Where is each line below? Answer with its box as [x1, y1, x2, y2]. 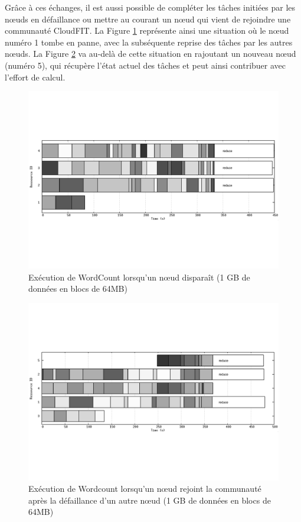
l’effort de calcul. [5, 70, 66, 83]
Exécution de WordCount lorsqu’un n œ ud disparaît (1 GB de [28, 270, 250, 283]
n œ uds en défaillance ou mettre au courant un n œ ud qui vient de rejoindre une [5, 12, 291, 25]
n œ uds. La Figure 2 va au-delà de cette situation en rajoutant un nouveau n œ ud [5, 47, 296, 60]
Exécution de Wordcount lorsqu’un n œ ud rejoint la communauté [28, 482, 261, 495]
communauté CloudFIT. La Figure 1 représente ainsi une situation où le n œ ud [5, 24, 289, 37]
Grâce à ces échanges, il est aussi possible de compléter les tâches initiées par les [5, 1, 296, 13]
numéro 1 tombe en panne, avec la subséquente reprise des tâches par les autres [5, 36, 293, 48]
